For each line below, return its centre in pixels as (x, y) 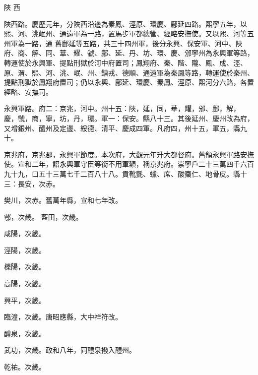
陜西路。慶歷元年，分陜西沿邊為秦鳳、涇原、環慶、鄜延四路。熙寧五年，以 (126, 24)
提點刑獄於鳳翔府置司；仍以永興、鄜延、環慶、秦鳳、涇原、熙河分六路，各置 (129, 82)
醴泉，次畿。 (25, 333)
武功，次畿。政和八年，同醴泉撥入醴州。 (70, 350)
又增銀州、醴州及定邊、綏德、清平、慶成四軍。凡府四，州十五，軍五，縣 (122, 128)
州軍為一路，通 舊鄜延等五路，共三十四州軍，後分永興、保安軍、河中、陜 (123, 43)
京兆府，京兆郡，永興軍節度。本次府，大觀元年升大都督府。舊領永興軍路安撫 (129, 154)
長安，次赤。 (38, 183)
